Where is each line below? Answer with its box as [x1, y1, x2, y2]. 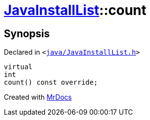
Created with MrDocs [4, 93, 72, 102]
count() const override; [4, 78, 98, 87]
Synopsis [4, 27, 50, 40]
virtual [4, 63, 33, 71]
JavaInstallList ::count [4, 2, 147, 18]
